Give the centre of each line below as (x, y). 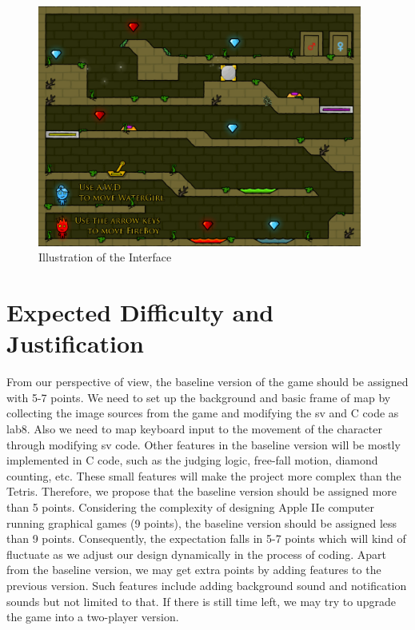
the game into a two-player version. (93, 617)
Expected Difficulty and (140, 312)
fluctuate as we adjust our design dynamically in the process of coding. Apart (196, 554)
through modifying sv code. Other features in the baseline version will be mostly (204, 444)
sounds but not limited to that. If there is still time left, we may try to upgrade (201, 601)
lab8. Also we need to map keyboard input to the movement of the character (194, 429)
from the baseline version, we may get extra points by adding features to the (194, 570)
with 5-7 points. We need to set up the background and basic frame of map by (199, 397)
